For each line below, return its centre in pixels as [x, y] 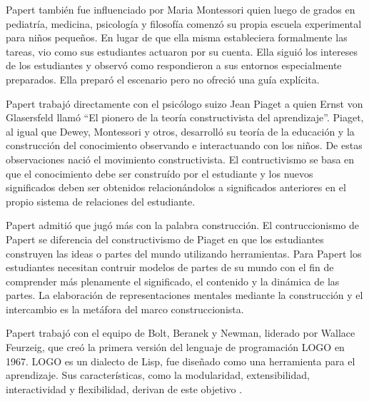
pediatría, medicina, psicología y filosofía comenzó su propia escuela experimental [184, 23]
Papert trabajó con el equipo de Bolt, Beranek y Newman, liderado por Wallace [181, 333]
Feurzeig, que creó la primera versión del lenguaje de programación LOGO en [175, 347]
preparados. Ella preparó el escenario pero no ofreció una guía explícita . [163, 79]
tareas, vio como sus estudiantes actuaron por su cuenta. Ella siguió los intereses [182, 51]
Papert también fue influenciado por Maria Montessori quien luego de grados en [181, 9]
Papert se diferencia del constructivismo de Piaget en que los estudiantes [165, 239]
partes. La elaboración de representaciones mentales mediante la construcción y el [184, 295]
